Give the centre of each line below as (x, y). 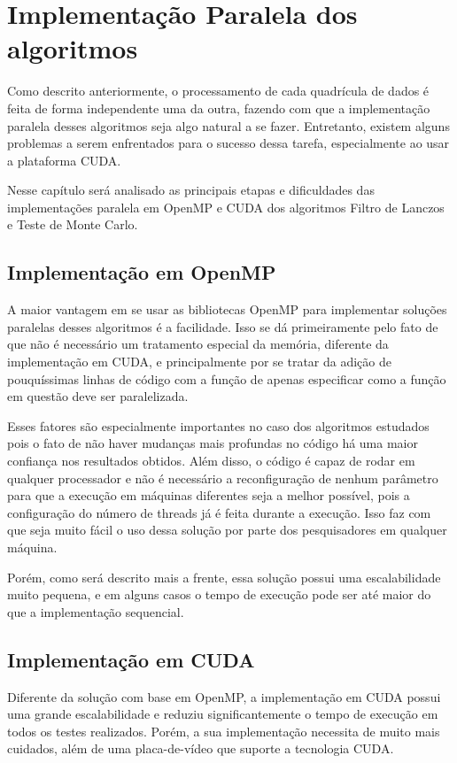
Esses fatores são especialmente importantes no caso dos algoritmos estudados (218, 425)
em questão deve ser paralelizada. (98, 396)
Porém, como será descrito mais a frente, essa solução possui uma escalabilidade (224, 577)
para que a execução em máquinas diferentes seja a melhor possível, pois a (209, 495)
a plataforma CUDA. (64, 160)
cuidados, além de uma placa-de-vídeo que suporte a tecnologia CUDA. (201, 748)
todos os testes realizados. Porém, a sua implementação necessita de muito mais (224, 731)
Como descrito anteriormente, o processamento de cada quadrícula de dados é (218, 91)
